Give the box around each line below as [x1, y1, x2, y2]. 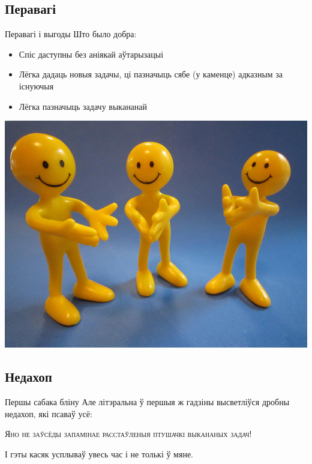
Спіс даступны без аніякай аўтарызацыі [19, 47, 164, 60]
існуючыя [19, 79, 54, 92]
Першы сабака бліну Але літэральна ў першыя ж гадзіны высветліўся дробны [5, 395, 290, 408]
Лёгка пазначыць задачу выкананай [19, 100, 148, 112]
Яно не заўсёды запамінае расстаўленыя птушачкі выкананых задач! [5, 427, 252, 440]
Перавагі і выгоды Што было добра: [5, 28, 137, 40]
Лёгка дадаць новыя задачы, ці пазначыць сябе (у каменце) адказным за [19, 68, 283, 80]
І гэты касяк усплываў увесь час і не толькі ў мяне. [5, 447, 194, 460]
